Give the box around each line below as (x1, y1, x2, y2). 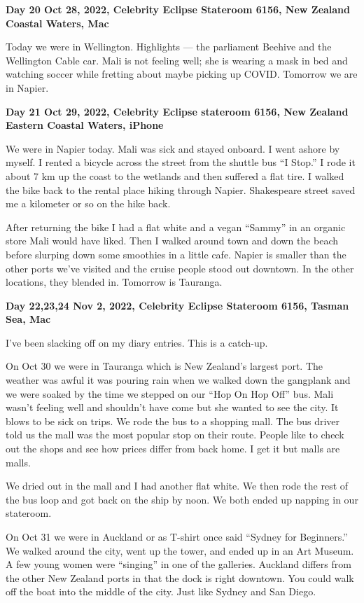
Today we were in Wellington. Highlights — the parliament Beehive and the (6, 39, 332, 54)
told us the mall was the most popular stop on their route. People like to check (6, 427, 344, 442)
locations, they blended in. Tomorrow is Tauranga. (6, 275, 223, 289)
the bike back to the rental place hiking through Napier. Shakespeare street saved (6, 182, 356, 197)
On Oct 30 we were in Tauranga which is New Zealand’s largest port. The (6, 359, 323, 373)
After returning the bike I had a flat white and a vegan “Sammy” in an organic (6, 219, 346, 234)
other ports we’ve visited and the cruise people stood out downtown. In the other (6, 261, 354, 275)
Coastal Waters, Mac (6, 15, 109, 30)
